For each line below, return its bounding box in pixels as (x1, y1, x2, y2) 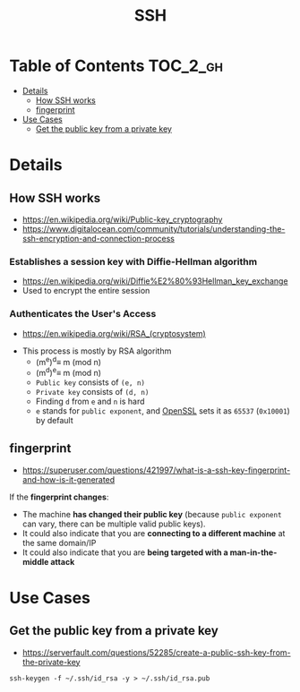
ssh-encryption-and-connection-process (21, 233, 175, 243)
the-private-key (21, 656, 81, 667)
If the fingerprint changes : (9, 491, 109, 502)
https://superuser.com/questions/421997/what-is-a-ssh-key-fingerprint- (21, 465, 291, 475)
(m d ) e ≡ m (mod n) (35, 366, 101, 378)
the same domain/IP (21, 537, 97, 548)
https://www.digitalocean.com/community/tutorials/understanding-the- (21, 223, 286, 234)
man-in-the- (229, 547, 278, 558)
